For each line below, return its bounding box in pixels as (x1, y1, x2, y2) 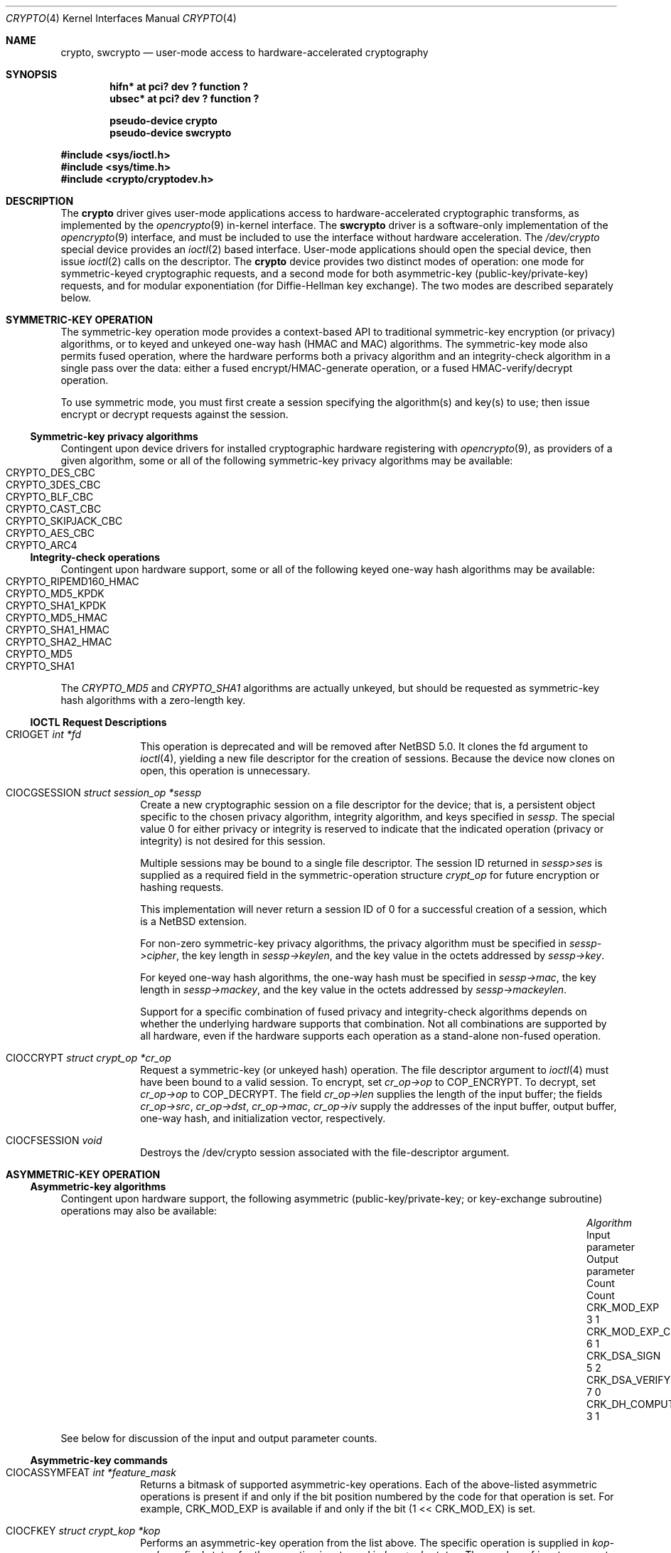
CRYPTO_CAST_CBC (6, 503, 102, 515)
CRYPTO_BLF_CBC (6, 491, 94, 503)
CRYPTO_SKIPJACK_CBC (6, 515, 123, 527)
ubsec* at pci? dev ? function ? (109, 92, 259, 105)
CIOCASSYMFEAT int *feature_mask (6, 1466, 177, 1478)
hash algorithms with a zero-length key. (60, 694, 246, 706)
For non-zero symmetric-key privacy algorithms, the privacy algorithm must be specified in (140, 937, 567, 949)
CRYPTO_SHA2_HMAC (6, 636, 112, 648)
